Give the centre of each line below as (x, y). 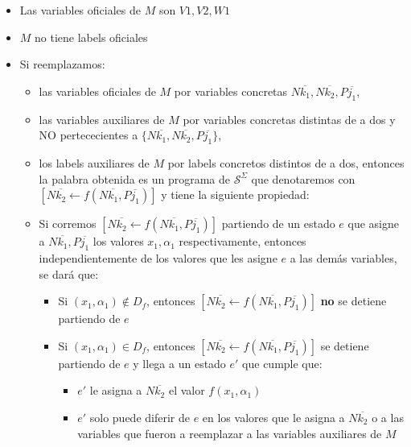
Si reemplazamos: (62, 64)
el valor (187, 390)
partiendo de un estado (278, 223)
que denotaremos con (303, 178)
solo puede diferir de (140, 417)
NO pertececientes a (88, 135)
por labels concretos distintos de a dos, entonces (286, 162)
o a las (388, 417)
